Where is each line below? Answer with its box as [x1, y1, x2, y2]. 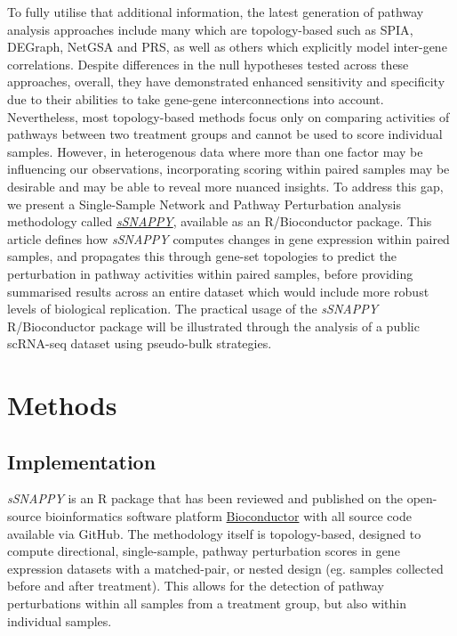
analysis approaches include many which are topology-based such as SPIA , [7, 20, 413, 38]
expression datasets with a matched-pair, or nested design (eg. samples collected [7, 559, 444, 577]
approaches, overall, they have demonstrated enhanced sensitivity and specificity [7, 72, 445, 91]
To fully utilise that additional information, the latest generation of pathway [7, 3, 424, 20]
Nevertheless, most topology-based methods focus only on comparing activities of [7, 107, 450, 126]
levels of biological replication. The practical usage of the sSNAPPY [7, 299, 379, 318]
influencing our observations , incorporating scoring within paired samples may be [7, 159, 450, 178]
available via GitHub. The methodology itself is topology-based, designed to [7, 524, 421, 542]
